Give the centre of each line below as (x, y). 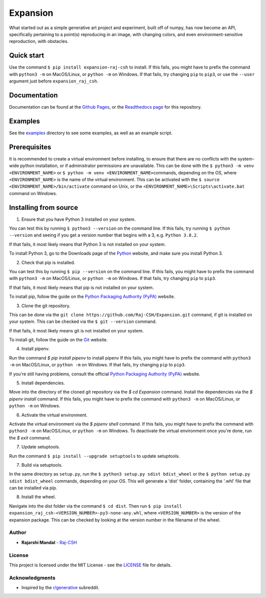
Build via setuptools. (42, 465)
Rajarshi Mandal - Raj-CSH (49, 542)
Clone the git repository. (46, 306)
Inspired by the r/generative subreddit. (60, 588)
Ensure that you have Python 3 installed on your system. (79, 219)
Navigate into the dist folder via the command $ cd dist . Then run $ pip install (96, 506)
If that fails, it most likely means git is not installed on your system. (76, 330)
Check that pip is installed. (48, 262)
